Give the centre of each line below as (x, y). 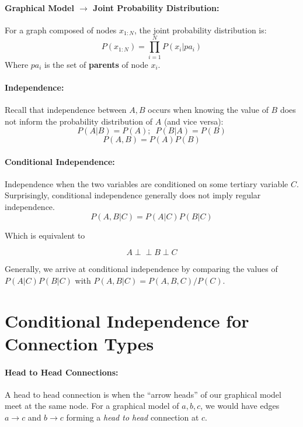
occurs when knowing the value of (208, 109)
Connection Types (79, 343)
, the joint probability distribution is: (201, 30)
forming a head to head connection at (133, 417)
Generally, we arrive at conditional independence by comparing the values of (141, 269)
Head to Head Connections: (62, 372)
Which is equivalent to (45, 235)
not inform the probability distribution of (79, 121)
